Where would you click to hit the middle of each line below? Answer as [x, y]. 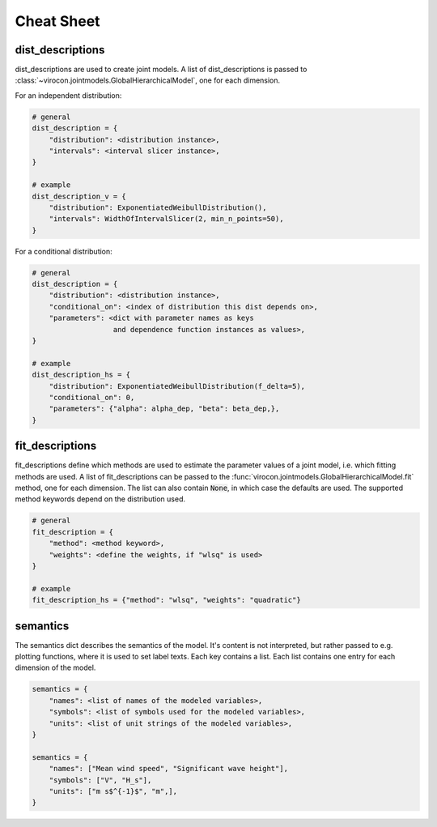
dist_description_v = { [79, 196]
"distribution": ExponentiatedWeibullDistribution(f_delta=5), [177, 386]
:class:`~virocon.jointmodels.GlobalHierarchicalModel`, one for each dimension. [148, 80]
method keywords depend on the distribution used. [100, 499]
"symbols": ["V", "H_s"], [100, 780]
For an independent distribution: [68, 95]
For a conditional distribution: [64, 251]
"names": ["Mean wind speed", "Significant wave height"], [169, 769]
